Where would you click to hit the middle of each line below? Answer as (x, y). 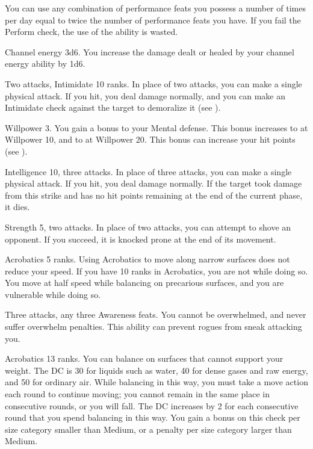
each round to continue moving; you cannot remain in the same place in (137, 394)
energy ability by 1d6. (45, 63)
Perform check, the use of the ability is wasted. (91, 32)
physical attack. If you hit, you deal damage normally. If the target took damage (153, 183)
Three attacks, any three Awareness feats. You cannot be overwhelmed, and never (156, 314)
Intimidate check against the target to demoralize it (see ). (113, 107)
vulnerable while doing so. (53, 294)
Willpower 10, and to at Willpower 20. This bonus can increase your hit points (150, 139)
